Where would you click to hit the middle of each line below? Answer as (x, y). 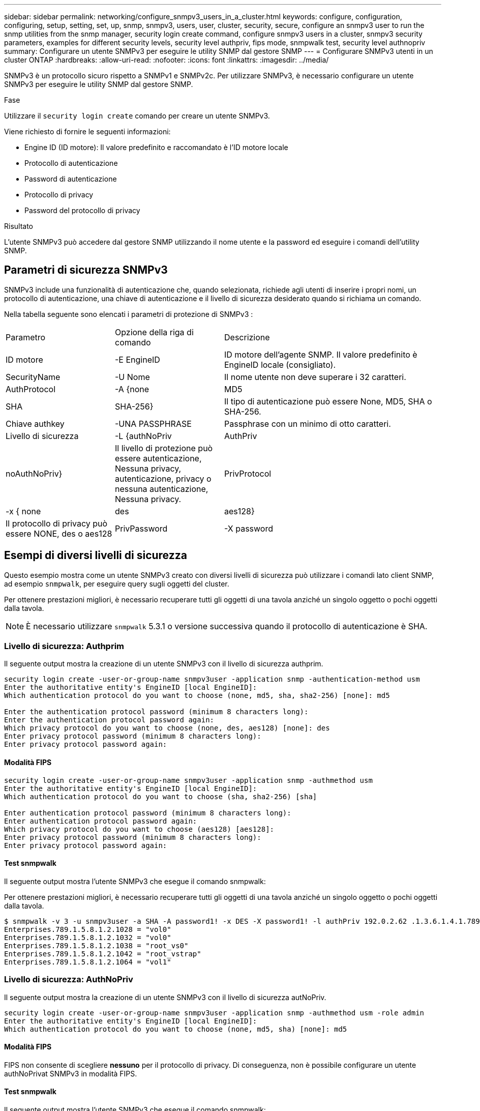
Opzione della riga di (154, 332)
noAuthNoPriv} (34, 473)
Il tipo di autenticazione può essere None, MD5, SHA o (328, 401)
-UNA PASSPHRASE (153, 423)
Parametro (26, 337)
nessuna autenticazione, (162, 489)
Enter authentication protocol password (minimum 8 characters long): (148, 813)
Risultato (19, 226)
